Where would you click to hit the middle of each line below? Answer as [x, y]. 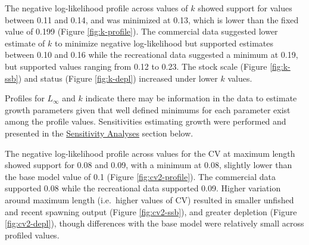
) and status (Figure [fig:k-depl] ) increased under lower [118, 78]
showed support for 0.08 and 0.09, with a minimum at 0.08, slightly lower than [149, 165]
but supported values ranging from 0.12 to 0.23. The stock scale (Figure [136, 66]
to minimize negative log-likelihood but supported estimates [164, 43]
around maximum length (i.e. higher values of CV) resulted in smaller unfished [149, 199]
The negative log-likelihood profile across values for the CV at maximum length [150, 153]
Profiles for [25, 98]
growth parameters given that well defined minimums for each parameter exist [148, 109]
